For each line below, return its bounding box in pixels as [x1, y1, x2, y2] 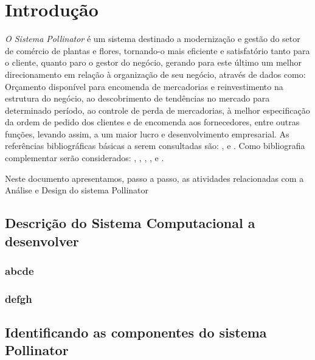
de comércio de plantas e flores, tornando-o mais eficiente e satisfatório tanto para [5, 44, 310, 57]
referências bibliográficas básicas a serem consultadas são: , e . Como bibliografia [5, 139, 305, 152]
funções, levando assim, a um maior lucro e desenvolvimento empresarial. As [5, 127, 289, 140]
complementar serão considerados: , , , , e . [5, 151, 164, 164]
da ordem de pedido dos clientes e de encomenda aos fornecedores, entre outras [5, 116, 300, 128]
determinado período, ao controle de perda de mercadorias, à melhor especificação [5, 103, 310, 116]
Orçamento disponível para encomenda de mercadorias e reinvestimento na [5, 80, 283, 92]
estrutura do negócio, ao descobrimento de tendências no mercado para [5, 92, 270, 105]
